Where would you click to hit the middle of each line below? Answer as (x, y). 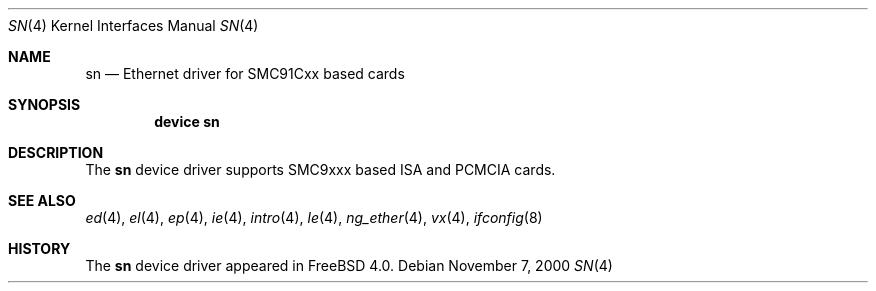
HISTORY (39, 248)
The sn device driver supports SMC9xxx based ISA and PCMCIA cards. (320, 169)
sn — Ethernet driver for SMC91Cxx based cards (245, 73)
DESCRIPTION (56, 152)
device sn (187, 121)
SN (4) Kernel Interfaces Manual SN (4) (133, 25)
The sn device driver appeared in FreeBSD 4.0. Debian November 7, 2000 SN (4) (349, 265)
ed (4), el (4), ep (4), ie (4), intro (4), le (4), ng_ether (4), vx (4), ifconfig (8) (314, 217)
